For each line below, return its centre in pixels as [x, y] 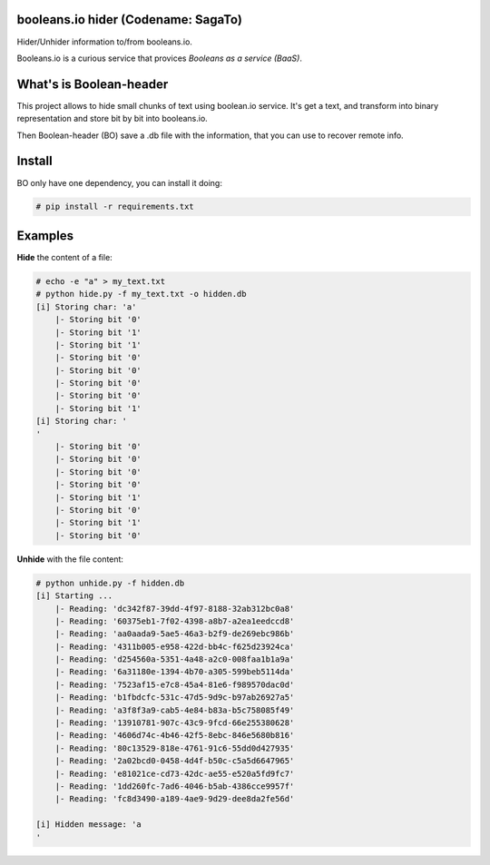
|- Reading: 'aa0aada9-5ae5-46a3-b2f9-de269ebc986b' [175, 634]
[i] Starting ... [74, 596]
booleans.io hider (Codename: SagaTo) [129, 20]
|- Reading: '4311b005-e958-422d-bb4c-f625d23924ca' [175, 646]
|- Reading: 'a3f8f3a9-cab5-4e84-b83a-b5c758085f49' [175, 710]
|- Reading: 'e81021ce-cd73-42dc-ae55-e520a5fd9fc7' [175, 773]
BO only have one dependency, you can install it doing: [119, 182]
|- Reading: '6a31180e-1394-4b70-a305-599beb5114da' [175, 672]
